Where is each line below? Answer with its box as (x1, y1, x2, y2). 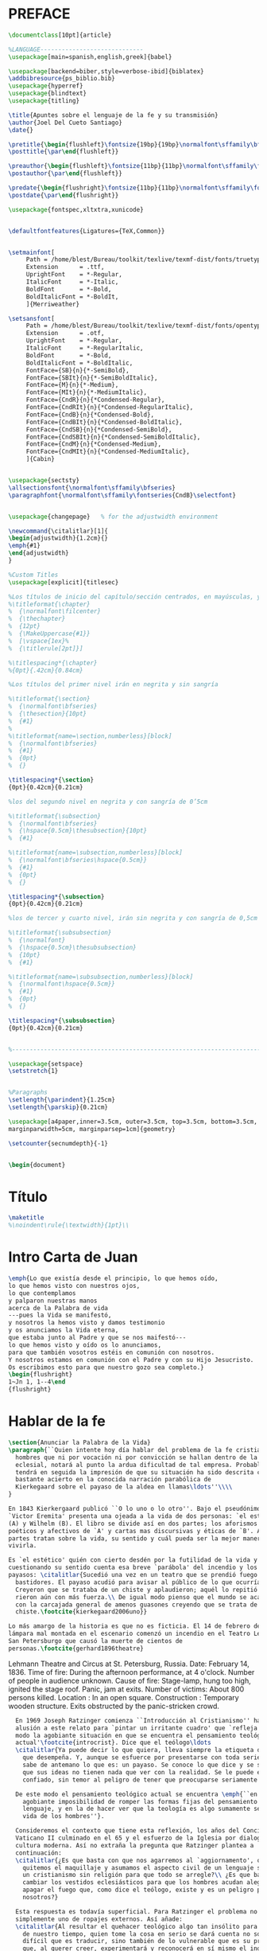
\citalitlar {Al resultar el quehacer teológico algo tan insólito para (15, 1922, 258, 1930)
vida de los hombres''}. (22, 1812, 105, 1820)
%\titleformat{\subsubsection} (8, 929, 112, 937)
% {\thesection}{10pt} (8, 710, 87, 718)
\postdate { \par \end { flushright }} (8, 191, 119, 199)
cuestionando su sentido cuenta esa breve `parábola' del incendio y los (8, 1563, 258, 1572)
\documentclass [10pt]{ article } (8, 31, 112, 39)
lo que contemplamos (8, 1289, 77, 1297)
